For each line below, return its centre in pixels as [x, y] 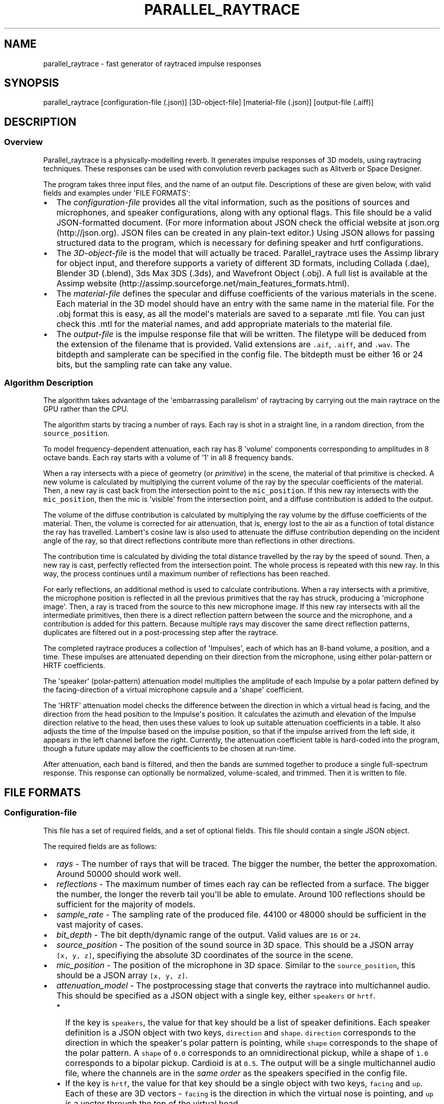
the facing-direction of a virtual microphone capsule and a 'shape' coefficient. [174, 690]
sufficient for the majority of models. [126, 904]
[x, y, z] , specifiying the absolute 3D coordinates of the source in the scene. [205, 955]
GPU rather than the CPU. [86, 409]
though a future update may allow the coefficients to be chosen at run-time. [170, 749]
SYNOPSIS [32, 83]
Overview [24, 142]
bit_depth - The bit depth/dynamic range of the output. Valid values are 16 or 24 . [209, 934]
